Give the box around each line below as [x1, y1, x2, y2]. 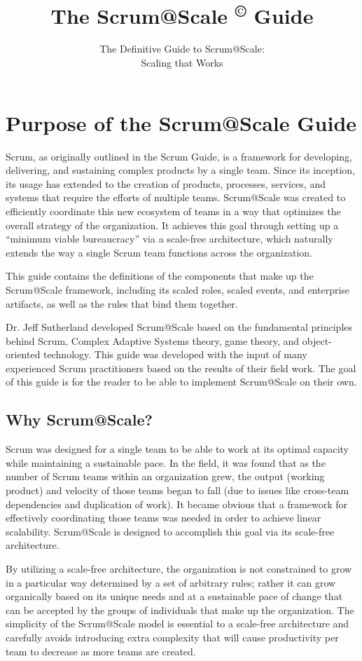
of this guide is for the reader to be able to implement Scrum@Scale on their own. [6, 374, 357, 389]
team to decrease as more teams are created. [6, 643, 196, 658]
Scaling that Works [141, 55, 223, 70]
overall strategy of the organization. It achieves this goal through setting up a [6, 217, 339, 232]
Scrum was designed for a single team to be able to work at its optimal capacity [6, 442, 349, 456]
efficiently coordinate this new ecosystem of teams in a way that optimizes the [6, 203, 341, 218]
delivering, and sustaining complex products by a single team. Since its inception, [6, 163, 356, 177]
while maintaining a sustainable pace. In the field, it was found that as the [6, 455, 326, 470]
